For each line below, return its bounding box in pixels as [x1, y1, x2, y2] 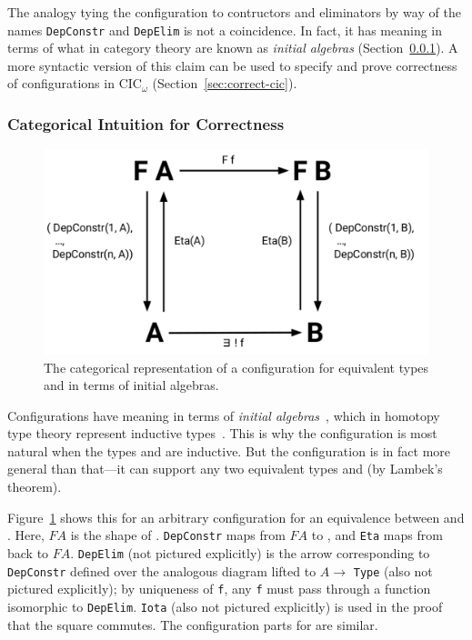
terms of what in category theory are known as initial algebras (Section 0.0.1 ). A [7, 38, 458, 57]
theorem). [7, 477, 62, 496]
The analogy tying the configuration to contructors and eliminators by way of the [7, 3, 461, 21]
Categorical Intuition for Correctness [7, 112, 285, 135]
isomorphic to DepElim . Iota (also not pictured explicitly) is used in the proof [7, 596, 443, 615]
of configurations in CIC [7, 74, 142, 93]
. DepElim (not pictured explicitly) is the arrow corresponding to [70, 543, 430, 562]
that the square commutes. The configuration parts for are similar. [7, 615, 378, 634]
